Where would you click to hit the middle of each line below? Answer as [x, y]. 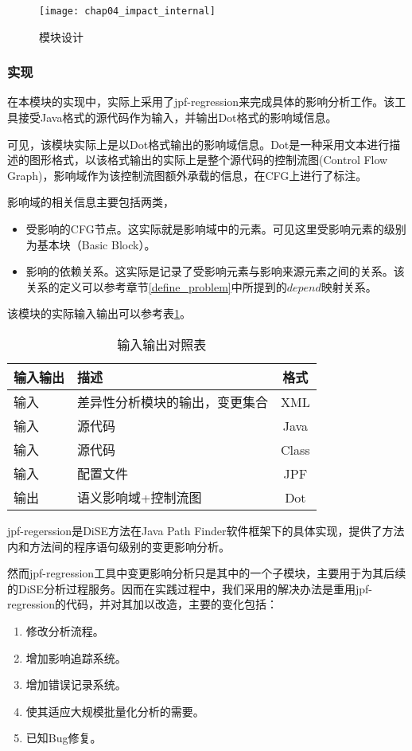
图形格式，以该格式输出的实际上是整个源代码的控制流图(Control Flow [208, 160]
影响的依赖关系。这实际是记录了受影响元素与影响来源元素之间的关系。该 [215, 271]
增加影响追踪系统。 [76, 657]
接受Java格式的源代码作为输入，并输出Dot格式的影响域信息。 [177, 117]
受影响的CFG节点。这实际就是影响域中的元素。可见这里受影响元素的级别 [216, 229]
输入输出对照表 [162, 344]
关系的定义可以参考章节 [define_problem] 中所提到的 [156, 286]
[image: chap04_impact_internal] [127, 11]
